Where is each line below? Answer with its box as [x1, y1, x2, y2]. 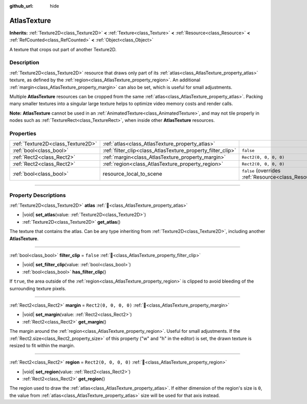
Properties [9, 130, 37, 137]
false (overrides [242, 167, 281, 174]
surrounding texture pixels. [9, 285, 67, 291]
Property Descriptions [9, 192, 66, 199]
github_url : [9, 3, 33, 9]
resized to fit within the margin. [9, 342, 75, 348]
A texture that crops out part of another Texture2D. [9, 46, 117, 52]
